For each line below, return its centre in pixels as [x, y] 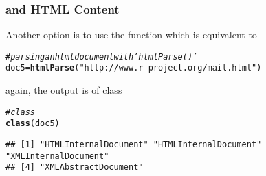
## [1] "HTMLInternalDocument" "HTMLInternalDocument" [134, 145]
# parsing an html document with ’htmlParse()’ [102, 56]
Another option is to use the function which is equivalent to [131, 35]
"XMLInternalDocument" [57, 156]
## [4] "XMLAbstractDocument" [75, 167]
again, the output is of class [64, 90]
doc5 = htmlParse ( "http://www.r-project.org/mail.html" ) [134, 68]
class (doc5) [33, 124]
